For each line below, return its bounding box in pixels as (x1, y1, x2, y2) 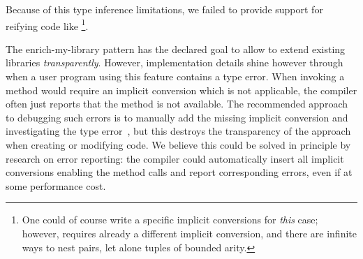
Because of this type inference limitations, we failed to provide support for (6, 2, 323, 16)
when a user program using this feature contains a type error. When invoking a (6, 69, 345, 84)
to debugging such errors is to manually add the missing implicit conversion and (6, 110, 348, 124)
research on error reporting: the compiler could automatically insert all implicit (6, 151, 344, 165)
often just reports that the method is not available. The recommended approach (6, 96, 348, 111)
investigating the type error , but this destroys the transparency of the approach (6, 124, 351, 138)
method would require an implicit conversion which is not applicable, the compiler (6, 82, 357, 97)
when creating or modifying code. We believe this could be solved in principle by (6, 138, 351, 151)
